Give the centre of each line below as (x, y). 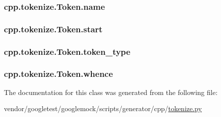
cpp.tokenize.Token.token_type (67, 51)
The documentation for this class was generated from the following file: (111, 92)
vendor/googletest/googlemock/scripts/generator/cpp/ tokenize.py (103, 108)
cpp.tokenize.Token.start (53, 29)
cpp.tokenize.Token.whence (58, 74)
